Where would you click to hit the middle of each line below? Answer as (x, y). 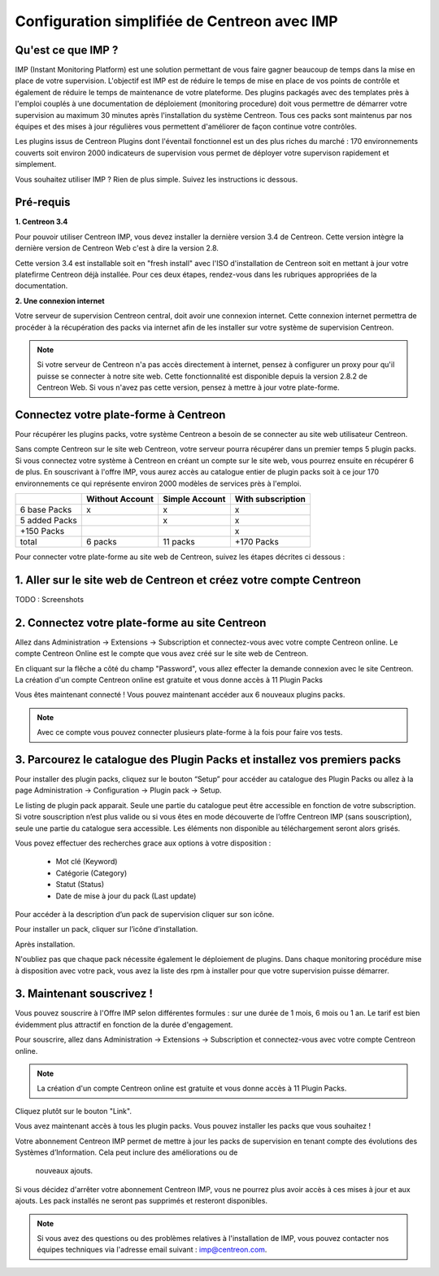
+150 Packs (42, 531)
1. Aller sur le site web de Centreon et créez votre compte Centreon (188, 580)
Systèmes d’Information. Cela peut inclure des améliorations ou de (126, 1152)
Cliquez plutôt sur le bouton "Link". (73, 1111)
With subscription (270, 499)
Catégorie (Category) (91, 873)
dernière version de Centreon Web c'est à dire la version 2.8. (117, 248)
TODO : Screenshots (50, 599)
